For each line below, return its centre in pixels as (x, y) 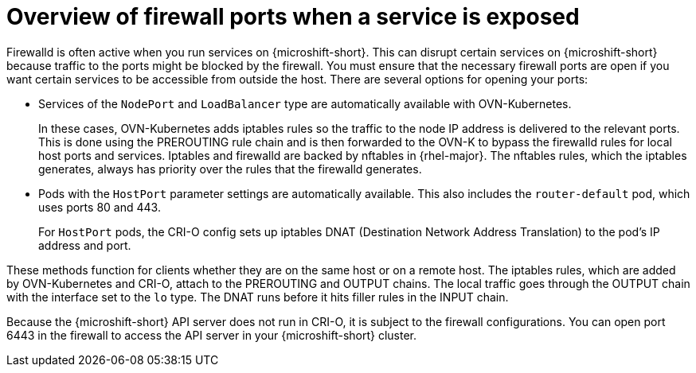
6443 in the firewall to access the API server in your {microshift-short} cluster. (212, 335)
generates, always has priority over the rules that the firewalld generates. (230, 169)
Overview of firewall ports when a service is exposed (293, 17)
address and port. (85, 245)
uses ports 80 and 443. (100, 207)
